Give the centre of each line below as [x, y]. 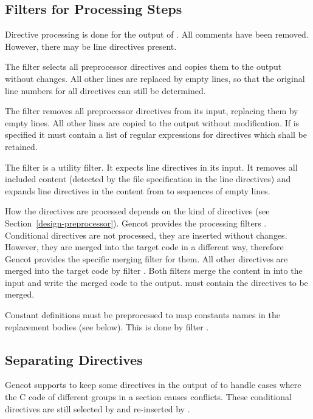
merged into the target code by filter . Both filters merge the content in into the [154, 271]
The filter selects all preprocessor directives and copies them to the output [143, 66]
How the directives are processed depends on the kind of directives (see [137, 211]
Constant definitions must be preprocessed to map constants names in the [143, 315]
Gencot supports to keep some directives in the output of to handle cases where [153, 385]
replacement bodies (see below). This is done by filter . [107, 326]
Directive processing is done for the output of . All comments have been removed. [157, 34]
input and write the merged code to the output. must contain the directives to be [156, 282]
